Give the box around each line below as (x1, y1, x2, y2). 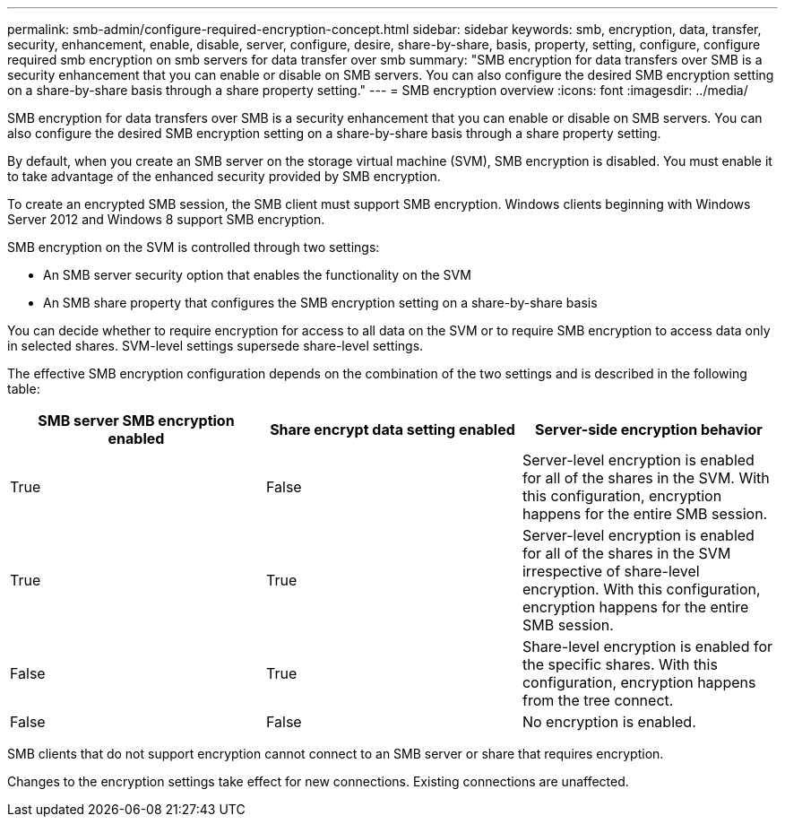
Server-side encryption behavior (535, 421, 763, 438)
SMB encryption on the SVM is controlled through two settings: (7, 239, 380, 255)
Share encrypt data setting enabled (270, 421, 515, 438)
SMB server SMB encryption (38, 412, 235, 429)
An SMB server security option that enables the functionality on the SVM (43, 267, 471, 282)
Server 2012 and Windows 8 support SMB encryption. (7, 212, 325, 227)
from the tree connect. (522, 691, 674, 709)
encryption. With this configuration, (522, 580, 761, 598)
